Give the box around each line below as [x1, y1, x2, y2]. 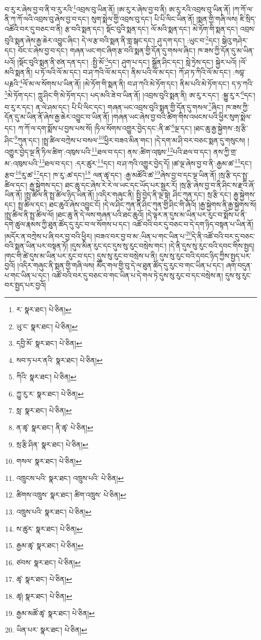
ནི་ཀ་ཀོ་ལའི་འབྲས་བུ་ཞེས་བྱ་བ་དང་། [5, 14, 89, 24]
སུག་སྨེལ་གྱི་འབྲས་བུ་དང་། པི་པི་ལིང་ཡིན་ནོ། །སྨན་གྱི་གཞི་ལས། [91, 14, 238, 24]
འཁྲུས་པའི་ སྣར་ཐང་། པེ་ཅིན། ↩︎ [16, 506, 92, 517]
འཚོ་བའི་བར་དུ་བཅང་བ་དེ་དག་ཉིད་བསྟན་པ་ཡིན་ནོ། [132, 219, 253, 229]
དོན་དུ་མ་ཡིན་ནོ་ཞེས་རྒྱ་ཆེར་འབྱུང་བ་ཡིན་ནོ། [5, 111, 110, 121]
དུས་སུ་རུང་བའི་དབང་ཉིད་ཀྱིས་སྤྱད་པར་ [159, 250, 251, 261]
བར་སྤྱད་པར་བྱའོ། [5, 280, 46, 290]
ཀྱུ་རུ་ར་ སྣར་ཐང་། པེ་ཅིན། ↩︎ [16, 388, 84, 399]
